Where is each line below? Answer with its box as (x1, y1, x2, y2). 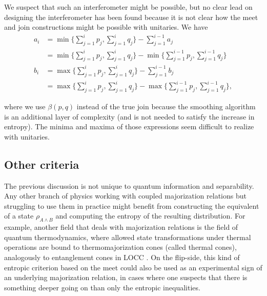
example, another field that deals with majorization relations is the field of (4, 222, 238, 232)
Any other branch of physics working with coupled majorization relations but (4, 190, 247, 201)
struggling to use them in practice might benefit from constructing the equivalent (4, 200, 259, 211)
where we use (4, 101, 46, 112)
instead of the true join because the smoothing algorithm (76, 101, 256, 112)
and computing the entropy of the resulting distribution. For (55, 210, 245, 221)
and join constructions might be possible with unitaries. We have (4, 22, 208, 32)
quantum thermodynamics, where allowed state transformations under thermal (4, 231, 251, 242)
